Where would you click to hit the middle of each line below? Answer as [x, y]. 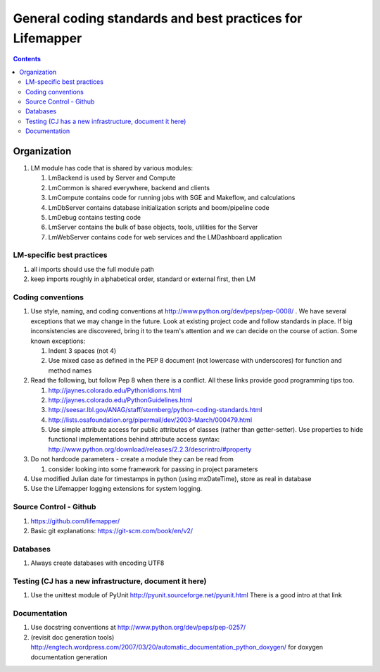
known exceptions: [58, 341]
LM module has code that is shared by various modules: [112, 168]
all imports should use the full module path [93, 269]
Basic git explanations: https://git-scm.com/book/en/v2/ [112, 530]
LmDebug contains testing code [94, 217]
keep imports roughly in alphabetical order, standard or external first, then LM [143, 279]
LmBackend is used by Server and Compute [112, 178]
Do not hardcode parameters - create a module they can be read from [132, 459]
